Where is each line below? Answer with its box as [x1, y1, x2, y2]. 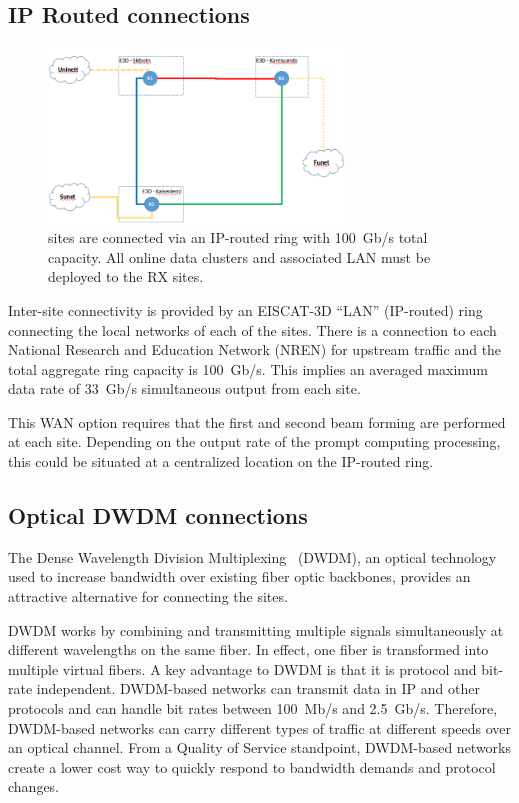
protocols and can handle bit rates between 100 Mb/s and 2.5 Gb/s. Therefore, [8, 698, 498, 719]
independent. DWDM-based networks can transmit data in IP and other [36, 678, 480, 699]
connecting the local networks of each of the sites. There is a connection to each [8, 319, 497, 340]
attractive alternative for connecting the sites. [8, 586, 288, 607]
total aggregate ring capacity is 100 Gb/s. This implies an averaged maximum [8, 358, 488, 379]
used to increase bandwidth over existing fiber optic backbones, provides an [8, 566, 471, 587]
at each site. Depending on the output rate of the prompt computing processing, [8, 431, 501, 452]
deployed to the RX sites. [48, 266, 204, 287]
